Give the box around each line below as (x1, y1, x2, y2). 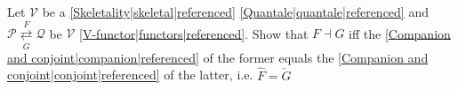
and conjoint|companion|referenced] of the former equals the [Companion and (7, 48, 429, 66)
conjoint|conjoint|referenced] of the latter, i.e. (7, 65, 253, 84)
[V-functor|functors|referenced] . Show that (79, 24, 309, 42)
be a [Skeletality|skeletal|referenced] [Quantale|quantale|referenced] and (42, 3, 429, 20)
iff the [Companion (349, 24, 451, 42)
